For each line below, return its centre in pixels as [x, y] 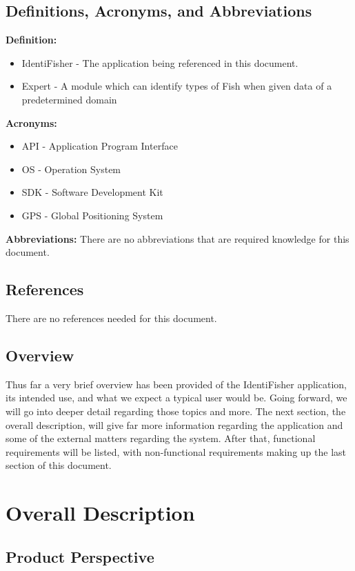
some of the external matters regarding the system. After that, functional [161, 438]
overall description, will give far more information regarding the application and [174, 424]
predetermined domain [69, 99]
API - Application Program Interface [100, 146]
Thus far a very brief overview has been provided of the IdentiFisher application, [176, 384]
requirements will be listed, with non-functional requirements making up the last [176, 451]
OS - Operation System [71, 169]
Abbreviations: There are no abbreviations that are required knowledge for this [177, 238]
